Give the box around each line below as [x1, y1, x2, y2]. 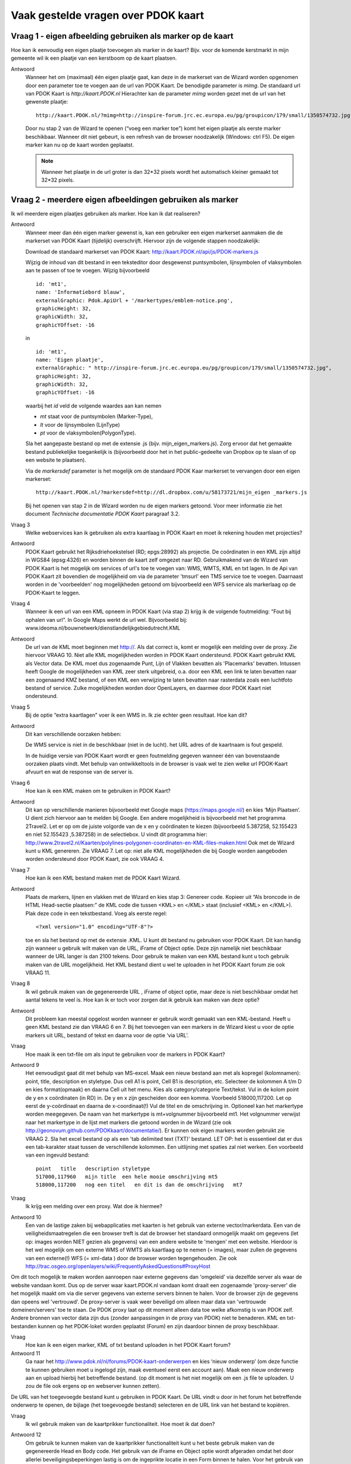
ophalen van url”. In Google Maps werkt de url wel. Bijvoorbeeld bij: [25, 616, 187, 623]
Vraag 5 [11, 703, 30, 710]
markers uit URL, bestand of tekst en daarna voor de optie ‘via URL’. [25, 1031, 189, 1039]
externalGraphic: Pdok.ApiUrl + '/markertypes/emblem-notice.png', [36, 297, 233, 304]
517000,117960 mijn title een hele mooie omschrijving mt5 [36, 1174, 218, 1180]
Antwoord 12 [11, 1431, 42, 1438]
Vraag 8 [11, 980, 30, 987]
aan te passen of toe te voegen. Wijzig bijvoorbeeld [25, 267, 150, 274]
